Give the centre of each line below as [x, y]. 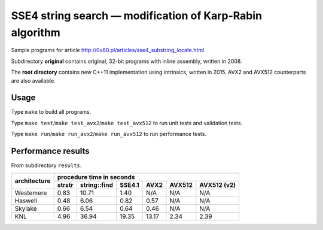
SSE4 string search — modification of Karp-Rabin [137, 16]
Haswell [26, 201]
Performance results [50, 151]
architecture [33, 181]
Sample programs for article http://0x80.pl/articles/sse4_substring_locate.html [108, 50]
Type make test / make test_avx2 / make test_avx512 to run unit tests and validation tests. [127, 123]
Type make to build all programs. [51, 112]
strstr [65, 184]
